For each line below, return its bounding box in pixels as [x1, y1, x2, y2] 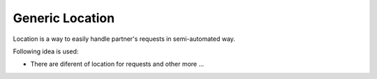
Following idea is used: [13, 47, 79, 55]
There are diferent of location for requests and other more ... [30, 60, 205, 69]
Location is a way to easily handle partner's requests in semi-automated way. [13, 35, 235, 43]
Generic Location [13, 10, 115, 26]
